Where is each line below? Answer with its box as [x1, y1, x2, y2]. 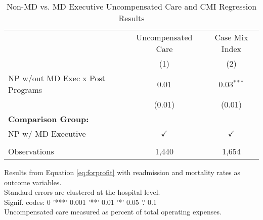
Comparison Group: [8, 113, 89, 125]
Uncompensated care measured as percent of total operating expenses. [4, 206, 222, 217]
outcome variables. [4, 177, 62, 187]
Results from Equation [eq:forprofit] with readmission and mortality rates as [4, 167, 241, 177]
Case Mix [214, 31, 248, 43]
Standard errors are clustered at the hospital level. [4, 187, 160, 197]
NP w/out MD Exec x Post [8, 72, 106, 84]
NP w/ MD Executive [8, 128, 86, 139]
